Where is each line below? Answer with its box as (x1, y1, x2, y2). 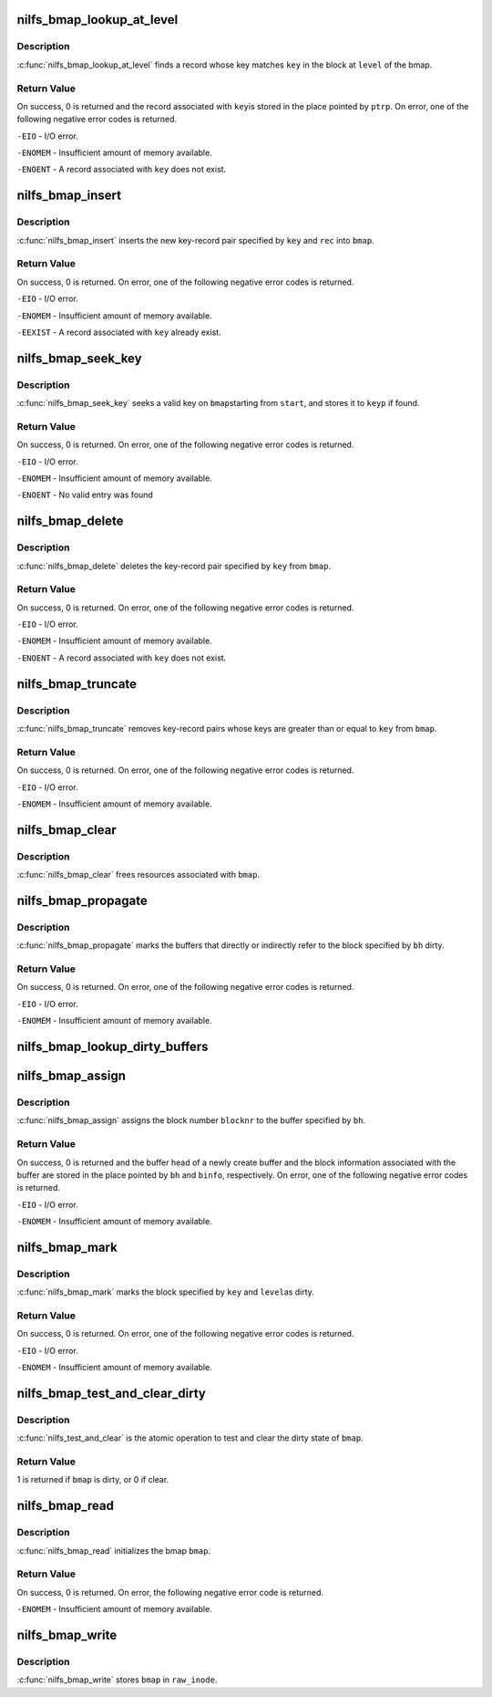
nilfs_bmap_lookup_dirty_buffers (16, 1039, 209, 1054)
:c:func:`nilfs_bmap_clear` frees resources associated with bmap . (16, 869, 260, 880)
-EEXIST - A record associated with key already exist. (16, 327, 222, 338)
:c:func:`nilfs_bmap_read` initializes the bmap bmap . (16, 1545, 211, 1556)
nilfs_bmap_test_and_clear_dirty (16, 1385, 207, 1400)
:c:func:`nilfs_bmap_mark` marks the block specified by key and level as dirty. (16, 1286, 314, 1297)
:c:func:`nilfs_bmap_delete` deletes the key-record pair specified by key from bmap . (16, 560, 332, 571)
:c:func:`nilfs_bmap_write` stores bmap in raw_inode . (16, 1674, 218, 1685)
